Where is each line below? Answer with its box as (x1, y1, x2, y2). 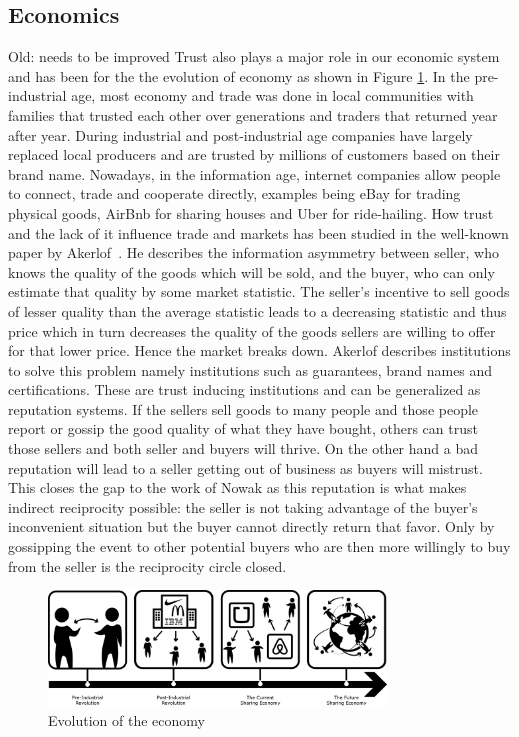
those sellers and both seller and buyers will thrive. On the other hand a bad (8, 438, 478, 459)
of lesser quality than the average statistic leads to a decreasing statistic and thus (8, 300, 507, 321)
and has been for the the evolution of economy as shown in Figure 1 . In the (8, 65, 470, 86)
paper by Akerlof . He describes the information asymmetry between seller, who (8, 242, 499, 263)
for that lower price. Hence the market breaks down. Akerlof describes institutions (8, 340, 511, 361)
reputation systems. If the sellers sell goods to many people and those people (8, 398, 479, 419)
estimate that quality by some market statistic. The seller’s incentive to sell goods (8, 281, 510, 302)
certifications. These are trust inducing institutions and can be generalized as (8, 379, 481, 400)
